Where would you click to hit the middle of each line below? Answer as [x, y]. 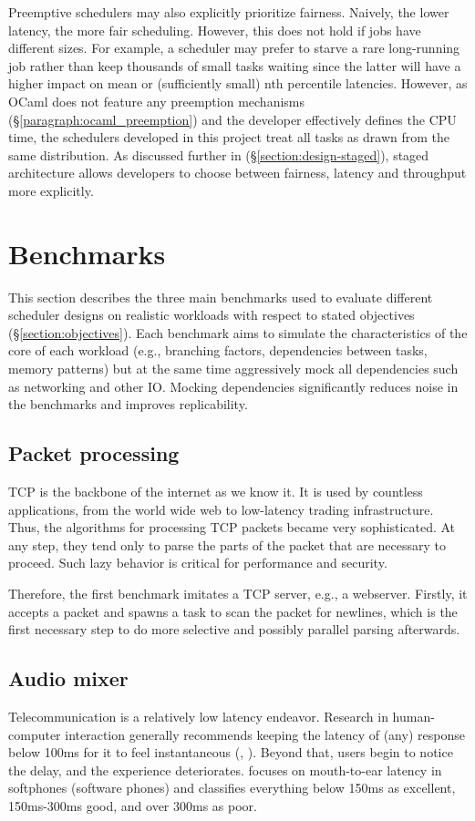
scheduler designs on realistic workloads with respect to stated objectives [212, 315]
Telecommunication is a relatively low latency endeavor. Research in [198, 716]
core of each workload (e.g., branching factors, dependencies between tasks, [218, 350]
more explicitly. [51, 190]
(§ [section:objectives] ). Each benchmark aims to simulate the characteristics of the [238, 332]
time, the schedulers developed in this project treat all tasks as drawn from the [229, 137]
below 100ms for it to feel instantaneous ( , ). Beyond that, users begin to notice [231, 752]
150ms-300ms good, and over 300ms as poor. [133, 805]
